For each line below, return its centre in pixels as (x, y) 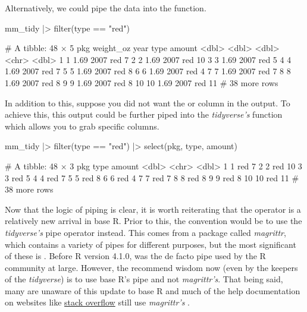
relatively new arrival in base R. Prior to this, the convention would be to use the (153, 221)
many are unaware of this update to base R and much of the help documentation (153, 290)
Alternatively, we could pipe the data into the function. (106, 8)
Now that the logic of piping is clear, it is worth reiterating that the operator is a (153, 209)
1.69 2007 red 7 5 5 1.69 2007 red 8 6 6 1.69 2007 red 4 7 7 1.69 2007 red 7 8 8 (148, 71)
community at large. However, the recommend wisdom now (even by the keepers (151, 267)
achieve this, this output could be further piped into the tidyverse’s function (144, 114)
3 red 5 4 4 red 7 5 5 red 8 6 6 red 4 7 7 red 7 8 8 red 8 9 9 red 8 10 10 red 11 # (152, 177)
